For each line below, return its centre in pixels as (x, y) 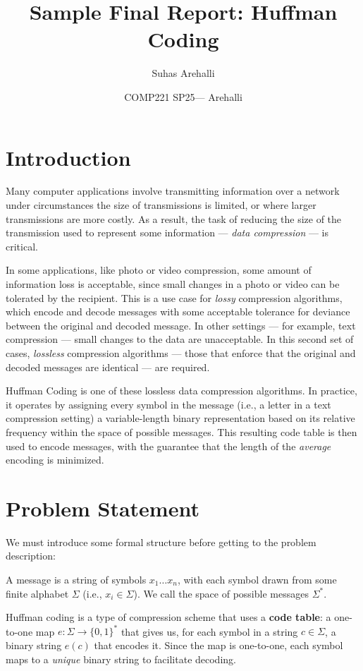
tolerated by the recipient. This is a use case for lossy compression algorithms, (174, 297)
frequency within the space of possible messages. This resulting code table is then (181, 431)
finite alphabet (37, 593)
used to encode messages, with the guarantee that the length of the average (168, 446)
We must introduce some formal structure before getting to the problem (161, 542)
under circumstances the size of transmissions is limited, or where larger (161, 205)
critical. (22, 246)
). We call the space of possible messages (221, 593)
